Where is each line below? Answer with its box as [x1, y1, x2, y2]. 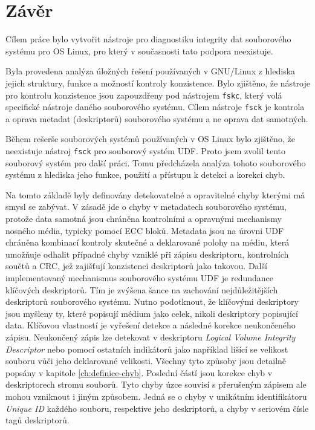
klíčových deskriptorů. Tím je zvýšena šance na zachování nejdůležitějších [5, 283, 278, 296]
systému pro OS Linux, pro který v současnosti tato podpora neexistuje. [5, 44, 273, 57]
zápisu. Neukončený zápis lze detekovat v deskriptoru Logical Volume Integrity [5, 330, 296, 343]
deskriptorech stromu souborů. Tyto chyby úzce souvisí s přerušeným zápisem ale [5, 378, 307, 391]
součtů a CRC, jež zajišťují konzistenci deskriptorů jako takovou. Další [5, 259, 267, 272]
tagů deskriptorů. [5, 414, 70, 426]
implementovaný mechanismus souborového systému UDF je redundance [5, 272, 273, 284]
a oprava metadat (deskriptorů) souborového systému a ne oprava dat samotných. [5, 112, 308, 125]
